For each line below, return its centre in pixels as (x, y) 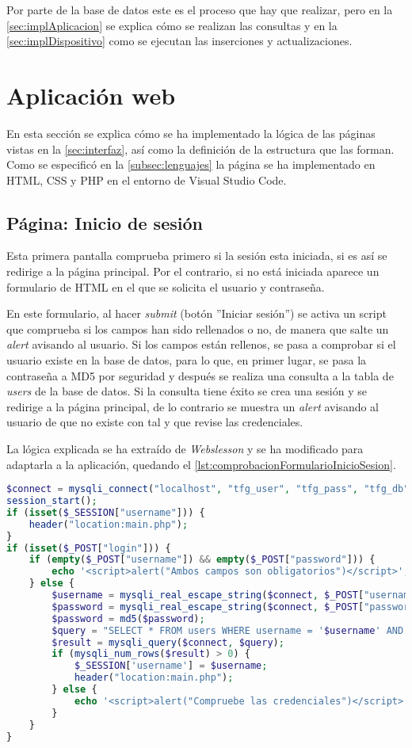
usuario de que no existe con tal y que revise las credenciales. (155, 422)
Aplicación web (91, 95)
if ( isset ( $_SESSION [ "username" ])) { (106, 512)
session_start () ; (52, 501)
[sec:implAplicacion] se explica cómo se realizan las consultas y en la (172, 25)
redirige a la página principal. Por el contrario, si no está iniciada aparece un (193, 271)
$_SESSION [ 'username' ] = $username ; (171, 666)
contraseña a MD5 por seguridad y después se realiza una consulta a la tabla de (200, 375)
